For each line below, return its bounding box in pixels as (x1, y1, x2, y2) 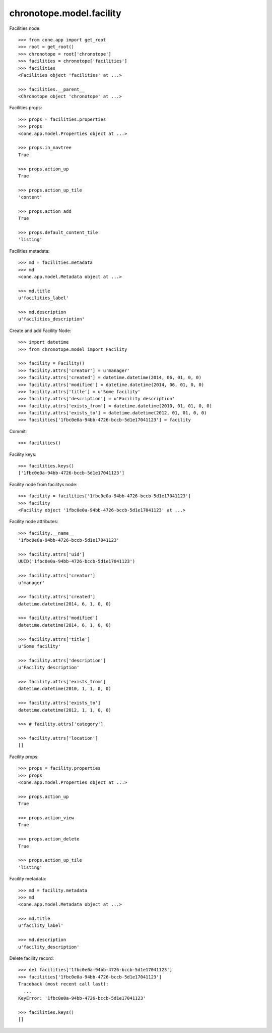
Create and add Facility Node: (9, 327, 72, 334)
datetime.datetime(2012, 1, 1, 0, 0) (18, 707, 112, 713)
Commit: (9, 428, 27, 434)
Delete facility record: (9, 955, 54, 961)
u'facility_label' (18, 923, 64, 928)
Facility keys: (9, 451, 37, 457)
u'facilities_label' (18, 295, 69, 301)
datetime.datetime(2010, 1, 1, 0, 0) (18, 686, 112, 692)
